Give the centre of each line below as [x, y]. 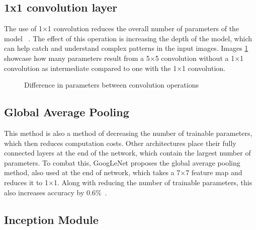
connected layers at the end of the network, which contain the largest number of [127, 153]
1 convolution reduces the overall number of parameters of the [143, 28]
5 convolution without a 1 [195, 58]
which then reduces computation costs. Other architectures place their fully [120, 143]
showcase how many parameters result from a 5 [77, 58]
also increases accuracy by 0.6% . [56, 192]
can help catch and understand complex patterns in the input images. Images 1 [126, 48]
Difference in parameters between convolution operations [111, 85]
